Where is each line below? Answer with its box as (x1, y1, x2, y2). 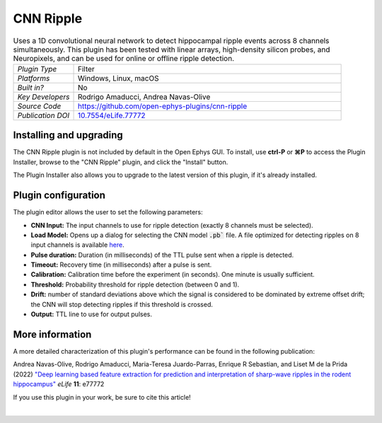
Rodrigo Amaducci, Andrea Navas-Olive (77, 92, 211, 102)
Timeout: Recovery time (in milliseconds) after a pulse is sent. (30, 260, 212, 269)
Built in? (17, 82, 44, 92)
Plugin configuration (13, 190, 106, 202)
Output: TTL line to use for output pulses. (30, 310, 152, 318)
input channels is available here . (30, 241, 125, 249)
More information (13, 328, 92, 340)
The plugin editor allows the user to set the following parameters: (13, 208, 203, 216)
